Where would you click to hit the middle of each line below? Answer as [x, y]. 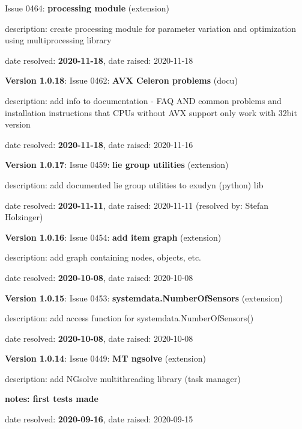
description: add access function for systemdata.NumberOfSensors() [129, 318]
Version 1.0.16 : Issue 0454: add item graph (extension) [113, 237]
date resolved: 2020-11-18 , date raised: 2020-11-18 [99, 60]
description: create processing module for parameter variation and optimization [151, 28]
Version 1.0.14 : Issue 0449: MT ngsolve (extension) [105, 358]
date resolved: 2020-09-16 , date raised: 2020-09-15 [99, 419]
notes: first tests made [52, 399]
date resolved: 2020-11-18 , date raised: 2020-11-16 [99, 144]
